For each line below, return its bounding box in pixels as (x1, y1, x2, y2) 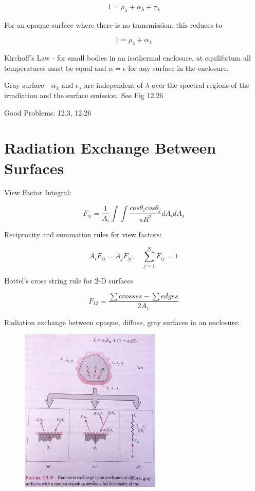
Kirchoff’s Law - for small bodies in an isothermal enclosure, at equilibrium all (4, 52, 251, 63)
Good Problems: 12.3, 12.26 (4, 107, 92, 118)
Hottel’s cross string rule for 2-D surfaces (4, 275, 134, 286)
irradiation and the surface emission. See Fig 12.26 (4, 89, 163, 100)
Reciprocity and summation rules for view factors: (4, 229, 162, 239)
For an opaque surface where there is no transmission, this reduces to (4, 19, 223, 30)
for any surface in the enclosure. (128, 62, 229, 73)
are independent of (84, 80, 143, 90)
